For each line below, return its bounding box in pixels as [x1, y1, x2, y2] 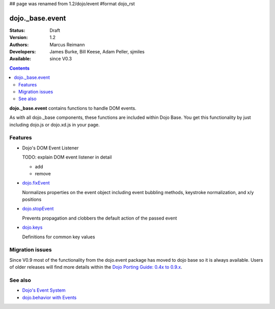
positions [22, 196, 42, 203]
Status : [9, 27, 25, 33]
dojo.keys [22, 224, 43, 231]
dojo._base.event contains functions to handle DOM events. [9, 105, 137, 111]
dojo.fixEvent [22, 180, 50, 186]
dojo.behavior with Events [22, 294, 77, 300]
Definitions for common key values [22, 234, 95, 240]
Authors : [9, 41, 29, 48]
